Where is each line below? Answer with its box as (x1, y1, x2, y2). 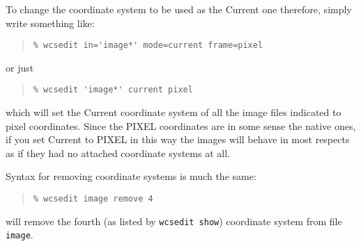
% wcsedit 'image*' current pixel (33, 85, 193, 95)
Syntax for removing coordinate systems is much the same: (6, 169, 256, 183)
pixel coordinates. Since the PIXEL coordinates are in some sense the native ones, (6, 118, 356, 133)
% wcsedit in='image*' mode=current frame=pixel (33, 40, 263, 51)
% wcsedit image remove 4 (33, 194, 153, 204)
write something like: (6, 15, 95, 30)
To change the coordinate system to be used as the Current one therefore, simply (6, 2, 352, 16)
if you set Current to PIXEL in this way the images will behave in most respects (6, 132, 350, 147)
